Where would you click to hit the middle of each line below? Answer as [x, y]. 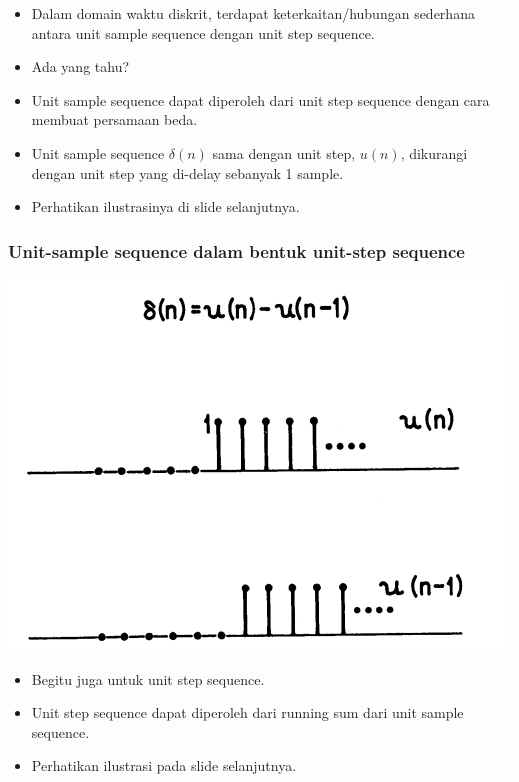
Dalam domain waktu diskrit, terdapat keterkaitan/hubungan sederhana [253, 13]
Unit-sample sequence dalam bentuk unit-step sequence [236, 250]
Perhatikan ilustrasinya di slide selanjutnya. [165, 206]
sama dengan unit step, [284, 152]
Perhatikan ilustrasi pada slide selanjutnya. [164, 765]
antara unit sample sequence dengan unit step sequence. [203, 32]
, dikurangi [434, 152]
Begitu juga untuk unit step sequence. [148, 678]
